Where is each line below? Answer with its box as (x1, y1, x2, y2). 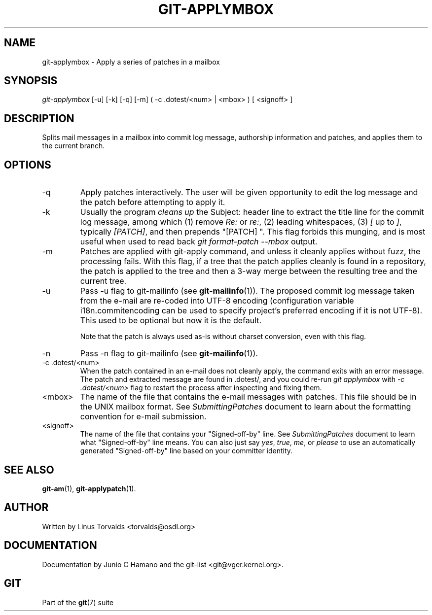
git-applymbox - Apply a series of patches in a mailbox (42, 57, 220, 66)
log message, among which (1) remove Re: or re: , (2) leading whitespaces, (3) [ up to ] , (80, 217, 402, 227)
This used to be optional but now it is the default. (80, 315, 262, 326)
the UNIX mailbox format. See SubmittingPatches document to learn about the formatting (80, 402, 411, 412)
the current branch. (42, 141, 105, 150)
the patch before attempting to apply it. (80, 197, 225, 207)
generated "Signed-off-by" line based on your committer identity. (80, 446, 293, 455)
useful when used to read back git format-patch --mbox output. (80, 237, 318, 247)
